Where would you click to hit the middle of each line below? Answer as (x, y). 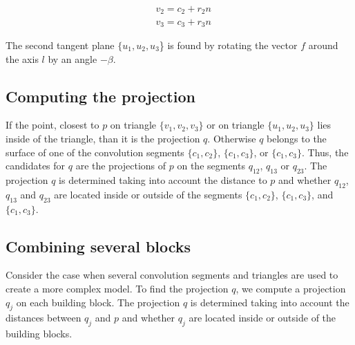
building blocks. (39, 334)
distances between (44, 318)
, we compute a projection (291, 288)
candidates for (36, 166)
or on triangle (236, 125)
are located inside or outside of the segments (148, 194)
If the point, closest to (52, 125)
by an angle (73, 58)
